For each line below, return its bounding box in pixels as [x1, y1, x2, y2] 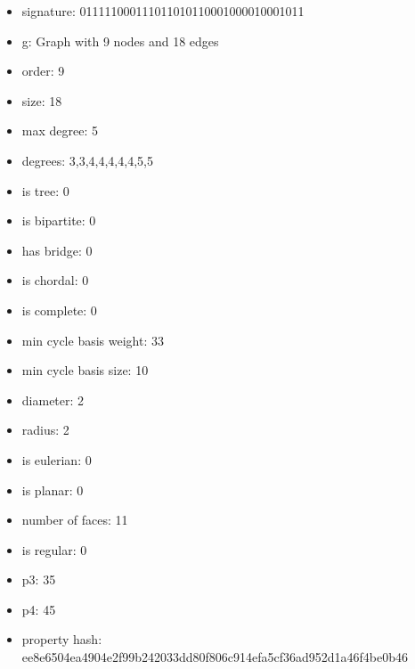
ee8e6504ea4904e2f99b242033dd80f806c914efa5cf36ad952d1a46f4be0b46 [21, 648, 409, 666]
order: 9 [21, 61, 65, 80]
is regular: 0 [21, 540, 87, 559]
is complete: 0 [21, 300, 97, 319]
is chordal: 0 [21, 271, 89, 290]
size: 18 [21, 91, 62, 110]
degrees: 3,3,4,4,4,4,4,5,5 [21, 151, 153, 169]
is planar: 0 [21, 480, 84, 499]
